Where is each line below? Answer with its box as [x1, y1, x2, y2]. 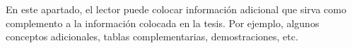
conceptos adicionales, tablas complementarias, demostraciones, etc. [6, 29, 298, 44]
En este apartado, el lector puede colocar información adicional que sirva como [6, 2, 346, 16]
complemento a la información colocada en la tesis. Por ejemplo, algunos [6, 15, 319, 30]
